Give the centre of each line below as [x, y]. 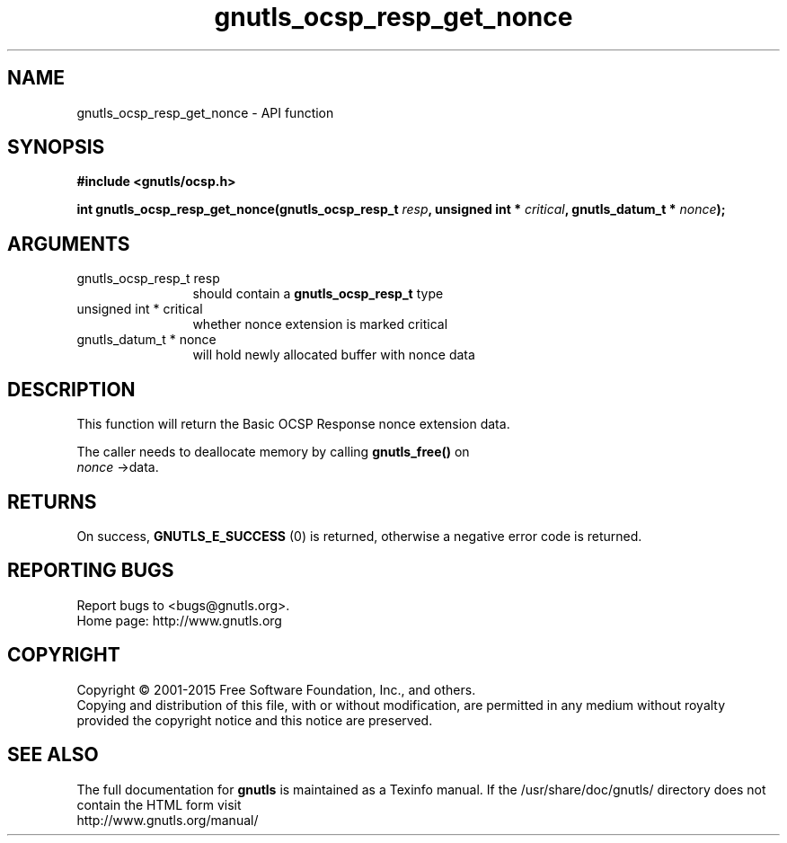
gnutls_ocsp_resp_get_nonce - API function [205, 112]
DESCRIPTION [71, 389]
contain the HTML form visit [159, 804]
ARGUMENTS [69, 244]
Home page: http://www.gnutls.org [179, 620]
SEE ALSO [53, 755]
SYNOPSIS [56, 147]
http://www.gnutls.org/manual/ [168, 820]
